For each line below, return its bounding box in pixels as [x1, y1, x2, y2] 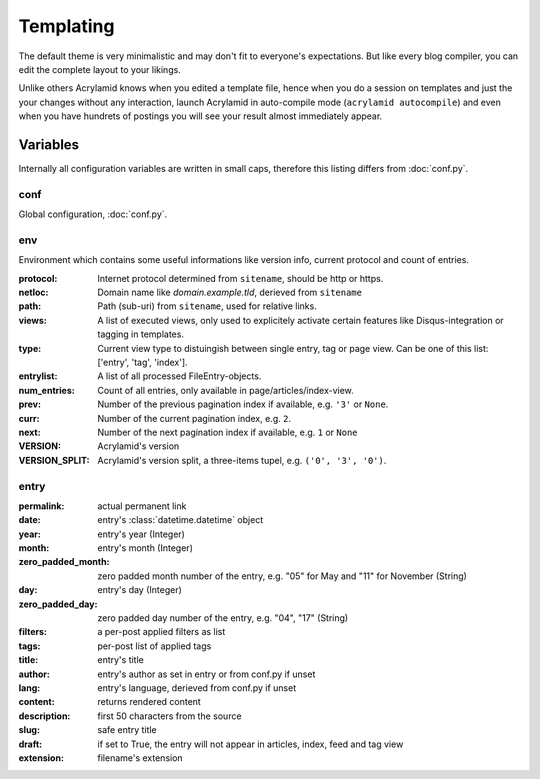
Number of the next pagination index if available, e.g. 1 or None [97, 426, 358, 438]
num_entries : [18, 384, 75, 396]
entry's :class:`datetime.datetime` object [97, 514, 264, 526]
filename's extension [97, 751, 184, 764]
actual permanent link [97, 500, 187, 512]
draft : [18, 738, 43, 750]
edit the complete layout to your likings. [18, 63, 182, 75]
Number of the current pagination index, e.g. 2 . [97, 412, 292, 424]
